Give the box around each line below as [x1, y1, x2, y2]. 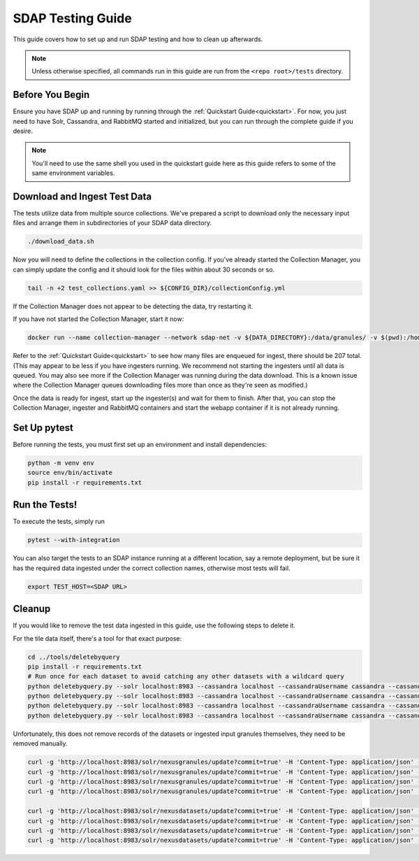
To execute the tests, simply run [13, 518, 105, 526]
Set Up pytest [13, 422, 73, 434]
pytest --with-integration [27, 536, 120, 544]
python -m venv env [27, 459, 94, 467]
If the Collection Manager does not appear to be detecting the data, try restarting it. [13, 301, 253, 311]
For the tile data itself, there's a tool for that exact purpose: [13, 634, 182, 643]
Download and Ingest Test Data [13, 191, 152, 202]
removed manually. [13, 739, 68, 748]
